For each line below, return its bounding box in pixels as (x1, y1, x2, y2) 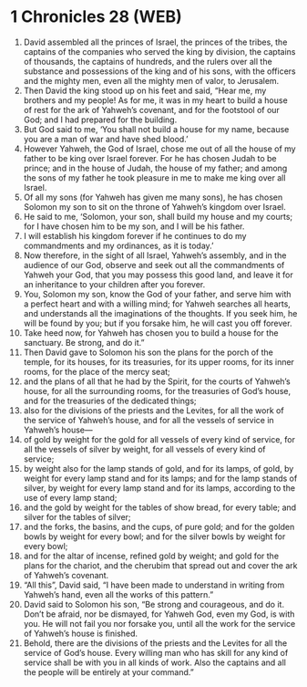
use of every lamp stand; (23, 492, 118, 503)
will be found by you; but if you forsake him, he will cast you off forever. (23, 317, 292, 328)
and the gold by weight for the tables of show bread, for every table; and (23, 502, 297, 513)
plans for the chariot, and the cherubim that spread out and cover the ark (23, 559, 299, 571)
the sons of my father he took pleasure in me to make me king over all (23, 172, 286, 183)
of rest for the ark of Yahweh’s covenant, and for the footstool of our (23, 104, 281, 115)
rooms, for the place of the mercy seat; (23, 366, 171, 377)
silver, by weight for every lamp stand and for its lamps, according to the (23, 482, 295, 494)
